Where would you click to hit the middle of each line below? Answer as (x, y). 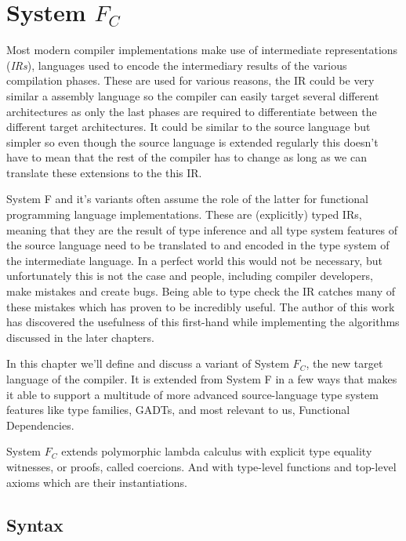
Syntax (35, 524)
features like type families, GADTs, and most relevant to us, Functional (178, 410)
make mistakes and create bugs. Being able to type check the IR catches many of (201, 291)
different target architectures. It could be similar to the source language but (188, 127)
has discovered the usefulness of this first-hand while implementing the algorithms (203, 322)
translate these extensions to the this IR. (104, 172)
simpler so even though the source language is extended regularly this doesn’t (192, 142)
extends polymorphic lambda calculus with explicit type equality (217, 451)
